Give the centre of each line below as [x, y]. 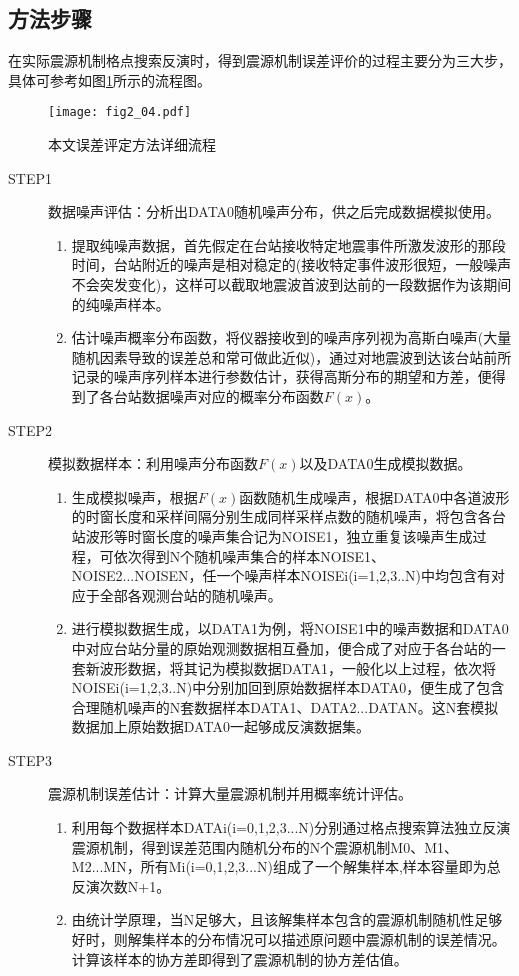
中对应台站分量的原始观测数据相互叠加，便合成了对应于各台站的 [281, 647]
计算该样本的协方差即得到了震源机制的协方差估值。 [239, 958]
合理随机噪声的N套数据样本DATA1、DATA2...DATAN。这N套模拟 [285, 706]
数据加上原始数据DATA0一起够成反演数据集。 [220, 726]
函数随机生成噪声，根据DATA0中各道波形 [374, 496]
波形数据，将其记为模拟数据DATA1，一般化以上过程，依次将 [297, 667]
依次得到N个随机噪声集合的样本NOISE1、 [249, 555]
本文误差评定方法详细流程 [132, 144]
